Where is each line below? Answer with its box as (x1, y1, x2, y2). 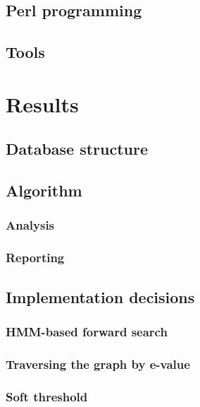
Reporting (6, 249, 65, 266)
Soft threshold (6, 387, 88, 405)
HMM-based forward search (6, 322, 168, 340)
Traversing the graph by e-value (6, 355, 190, 372)
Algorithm (6, 179, 82, 201)
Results (6, 89, 79, 118)
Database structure (6, 138, 149, 160)
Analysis (6, 216, 55, 234)
